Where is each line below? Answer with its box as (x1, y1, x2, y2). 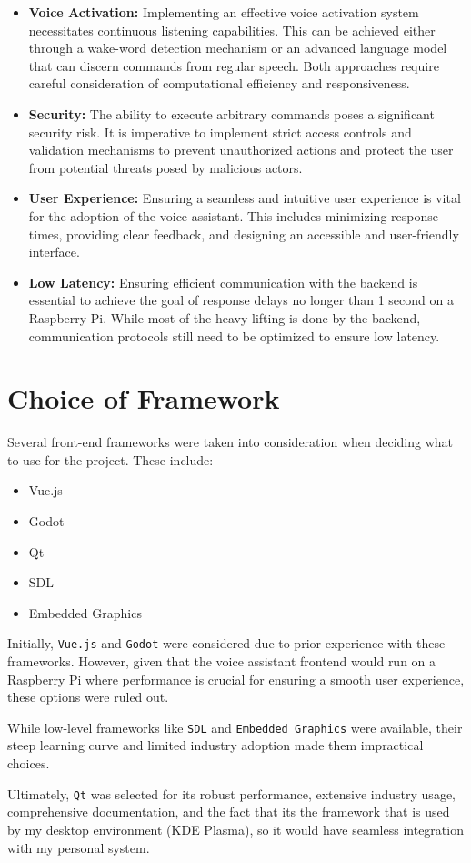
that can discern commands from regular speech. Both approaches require (28, 56, 439, 75)
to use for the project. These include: (7, 450, 214, 469)
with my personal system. (7, 838, 150, 857)
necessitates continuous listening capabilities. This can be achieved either (28, 20, 436, 39)
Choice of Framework (7, 380, 280, 417)
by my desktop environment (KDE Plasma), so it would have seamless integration (7, 819, 464, 838)
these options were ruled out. (7, 687, 169, 706)
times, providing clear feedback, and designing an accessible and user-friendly (28, 224, 459, 243)
